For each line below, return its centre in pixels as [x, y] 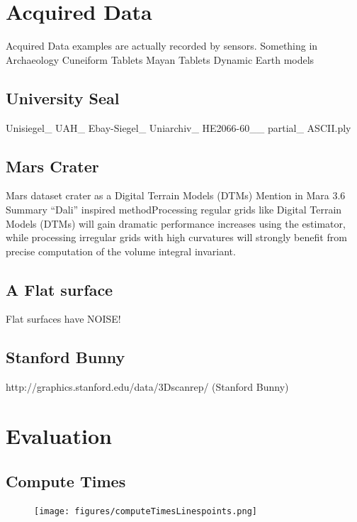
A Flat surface [59, 289]
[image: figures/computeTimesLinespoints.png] [146, 512]
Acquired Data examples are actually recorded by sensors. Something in [162, 46]
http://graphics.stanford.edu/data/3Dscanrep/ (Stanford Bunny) [147, 387]
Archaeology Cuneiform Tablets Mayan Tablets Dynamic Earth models [160, 59]
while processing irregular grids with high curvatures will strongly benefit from [176, 237]
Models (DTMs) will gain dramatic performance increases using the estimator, [176, 223]
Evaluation [59, 436]
